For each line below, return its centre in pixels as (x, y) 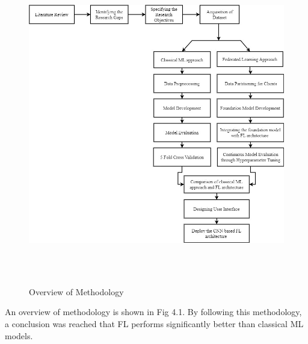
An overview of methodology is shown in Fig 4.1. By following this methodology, (153, 312)
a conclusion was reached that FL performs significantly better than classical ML (154, 323)
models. (19, 335)
